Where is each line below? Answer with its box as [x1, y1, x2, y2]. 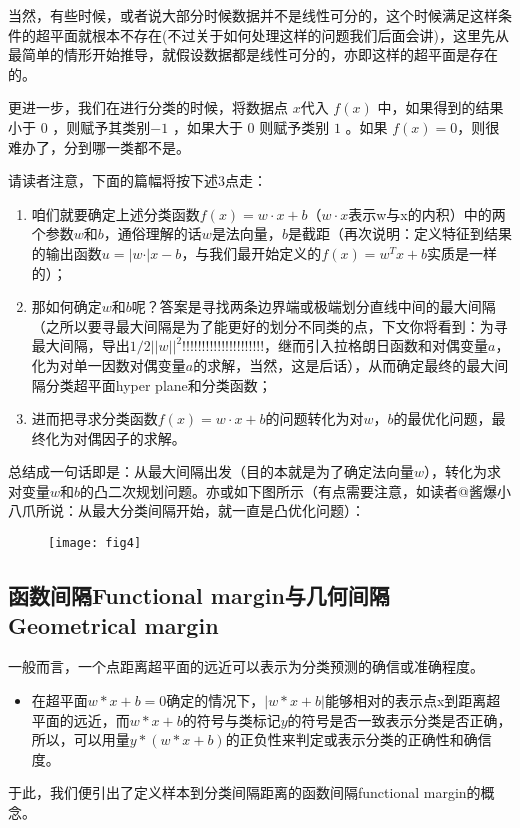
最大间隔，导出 [31, 335, 130, 356]
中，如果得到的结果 [377, 97, 504, 118]
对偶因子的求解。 [73, 427, 186, 448]
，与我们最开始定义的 [181, 242, 322, 263]
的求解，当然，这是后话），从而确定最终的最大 [193, 354, 495, 375]
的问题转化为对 [265, 408, 364, 429]
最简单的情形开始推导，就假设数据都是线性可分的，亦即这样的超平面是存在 [8, 44, 498, 65]
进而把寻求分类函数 [31, 408, 158, 429]
